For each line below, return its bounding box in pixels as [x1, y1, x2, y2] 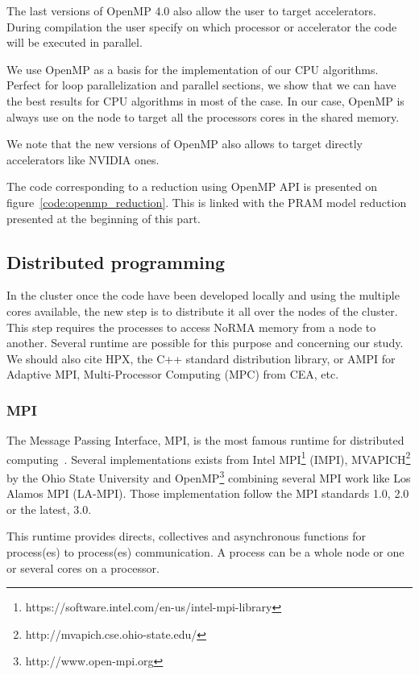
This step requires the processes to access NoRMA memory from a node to [6, 318, 376, 335]
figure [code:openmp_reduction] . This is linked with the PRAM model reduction [6, 193, 407, 210]
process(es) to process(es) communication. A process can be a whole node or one [6, 543, 404, 560]
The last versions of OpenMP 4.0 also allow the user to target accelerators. [6, 2, 376, 19]
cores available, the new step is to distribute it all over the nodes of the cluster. [6, 302, 398, 319]
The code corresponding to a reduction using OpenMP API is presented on [6, 178, 378, 195]
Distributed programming [6, 249, 226, 274]
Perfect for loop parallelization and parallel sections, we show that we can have [6, 77, 396, 93]
